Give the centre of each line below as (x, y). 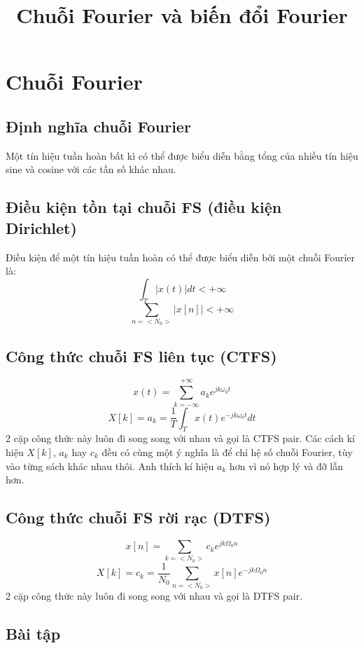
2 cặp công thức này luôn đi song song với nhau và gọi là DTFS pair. (154, 595)
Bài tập (33, 633)
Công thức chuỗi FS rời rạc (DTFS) (138, 517)
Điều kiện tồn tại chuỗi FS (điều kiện (144, 207)
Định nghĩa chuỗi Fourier (98, 126)
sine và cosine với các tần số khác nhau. (91, 169)
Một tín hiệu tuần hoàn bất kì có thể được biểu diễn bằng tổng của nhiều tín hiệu (182, 155)
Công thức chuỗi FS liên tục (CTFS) (141, 356)
